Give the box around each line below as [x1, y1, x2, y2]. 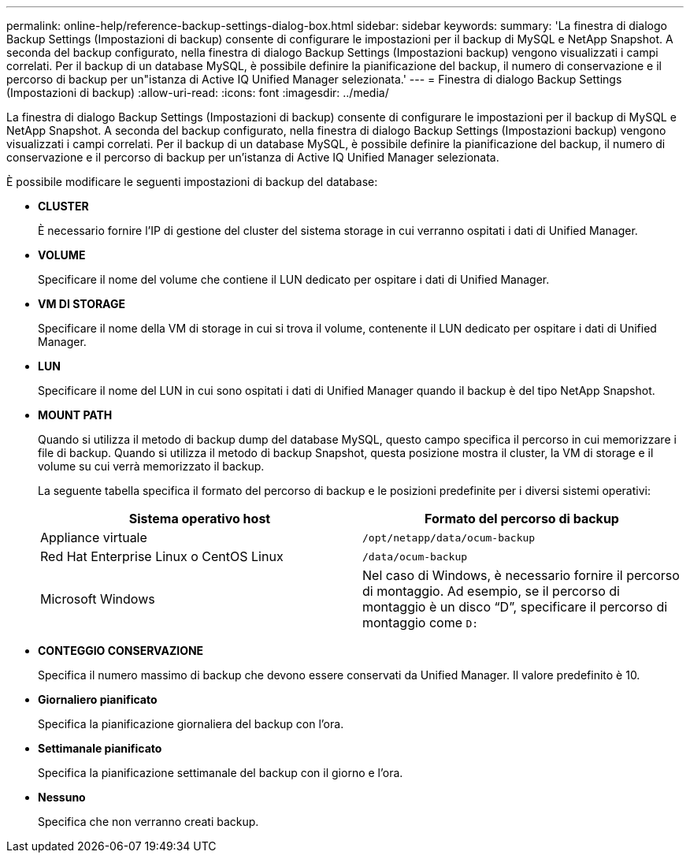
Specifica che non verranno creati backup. [38, 815, 259, 828]
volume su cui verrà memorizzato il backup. [38, 459, 265, 473]
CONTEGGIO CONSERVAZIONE [38, 644, 204, 657]
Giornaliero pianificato [38, 693, 158, 706]
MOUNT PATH [38, 408, 113, 422]
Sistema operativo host [128, 511, 271, 526]
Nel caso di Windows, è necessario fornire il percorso [362, 567, 680, 583]
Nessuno [38, 790, 86, 804]
